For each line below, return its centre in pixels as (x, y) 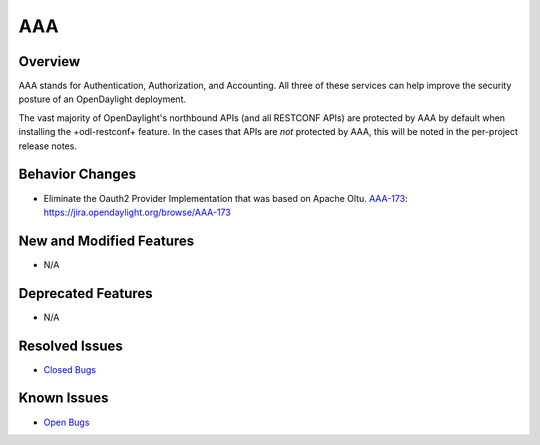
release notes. (47, 146)
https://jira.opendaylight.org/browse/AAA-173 (137, 212)
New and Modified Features (106, 240)
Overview (49, 61)
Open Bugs (66, 422)
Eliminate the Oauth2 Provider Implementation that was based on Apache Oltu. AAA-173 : (226, 198)
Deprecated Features (86, 293)
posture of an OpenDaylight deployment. (102, 99)
